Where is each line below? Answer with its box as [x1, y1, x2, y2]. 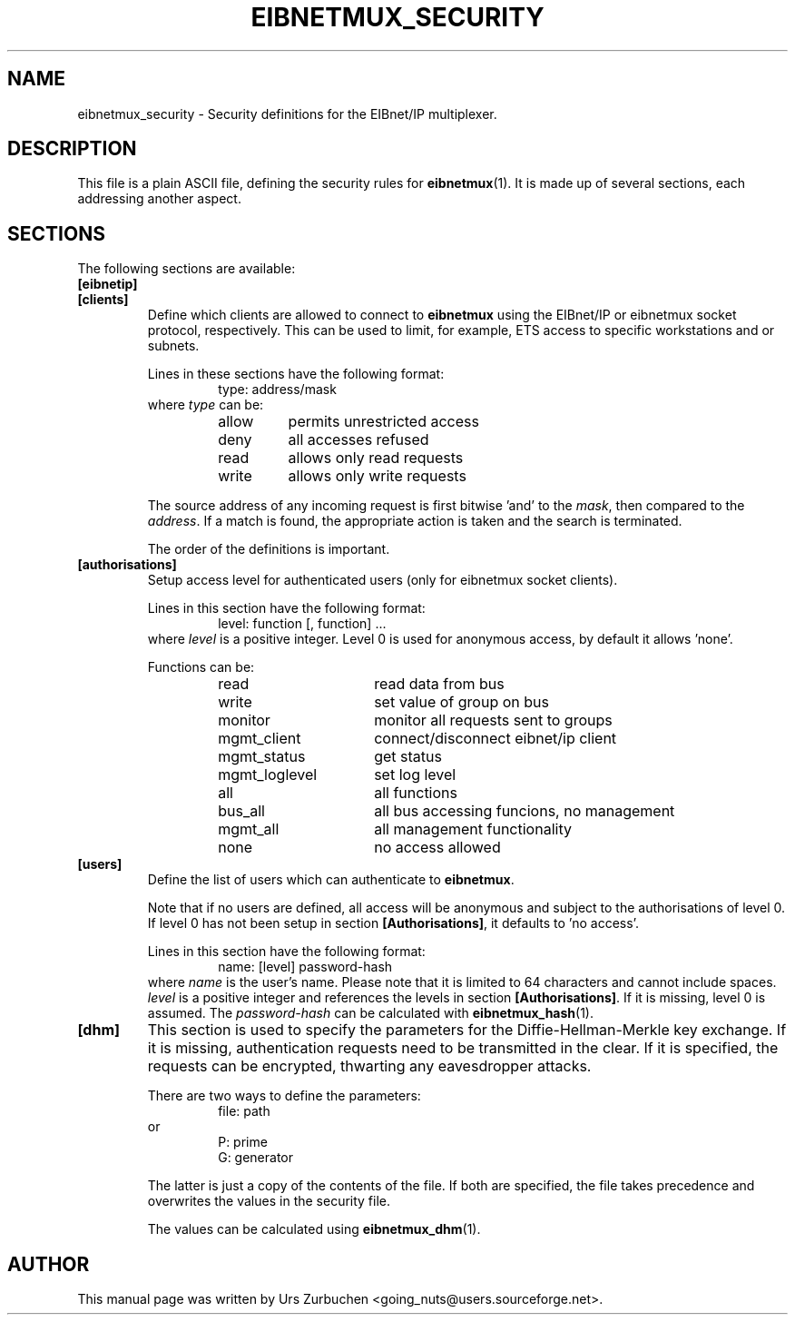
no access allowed [374, 838, 501, 857]
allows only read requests [288, 449, 464, 468]
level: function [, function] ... [218, 616, 387, 632]
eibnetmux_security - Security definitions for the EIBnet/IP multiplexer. [77, 105, 497, 122]
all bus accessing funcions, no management [374, 802, 675, 821]
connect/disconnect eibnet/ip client [374, 729, 617, 748]
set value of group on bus [374, 693, 549, 712]
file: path [218, 1103, 270, 1120]
